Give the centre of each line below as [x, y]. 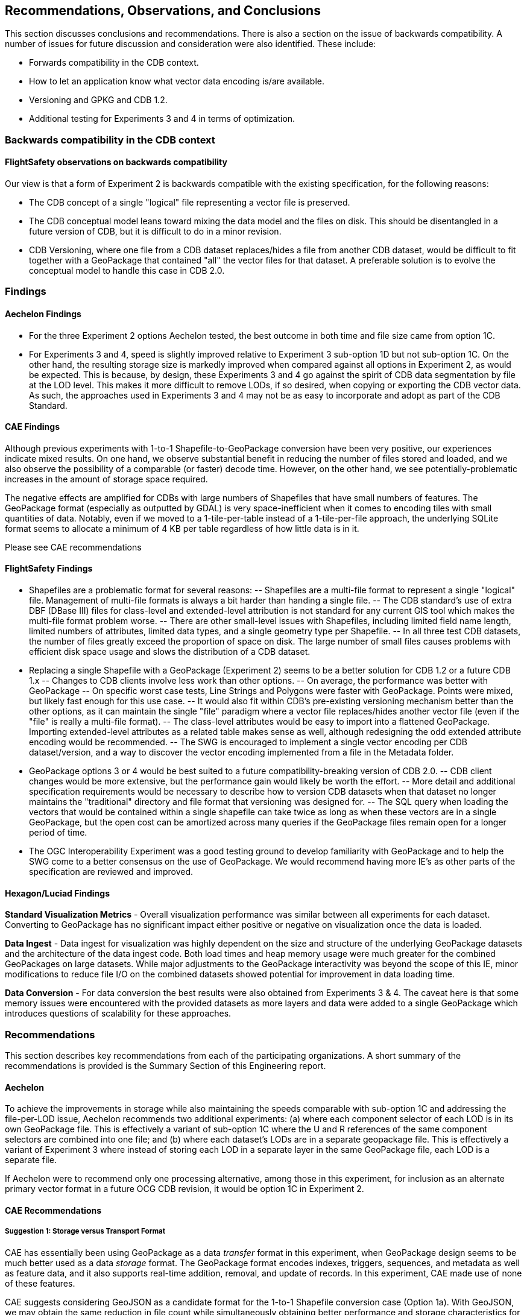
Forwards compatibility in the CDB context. [114, 63]
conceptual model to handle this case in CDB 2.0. [127, 271]
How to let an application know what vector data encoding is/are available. [177, 81]
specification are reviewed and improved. [111, 872]
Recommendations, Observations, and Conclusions [163, 11]
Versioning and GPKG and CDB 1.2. [98, 100]
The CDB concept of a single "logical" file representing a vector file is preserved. [190, 203]
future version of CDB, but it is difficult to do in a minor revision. [155, 232]
